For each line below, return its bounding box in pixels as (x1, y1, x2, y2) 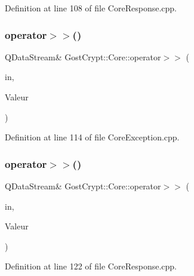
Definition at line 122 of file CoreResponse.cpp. (5, 260, 177, 272)
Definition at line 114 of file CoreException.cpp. (5, 131, 180, 143)
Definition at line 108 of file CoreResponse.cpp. (5, 2, 177, 14)
